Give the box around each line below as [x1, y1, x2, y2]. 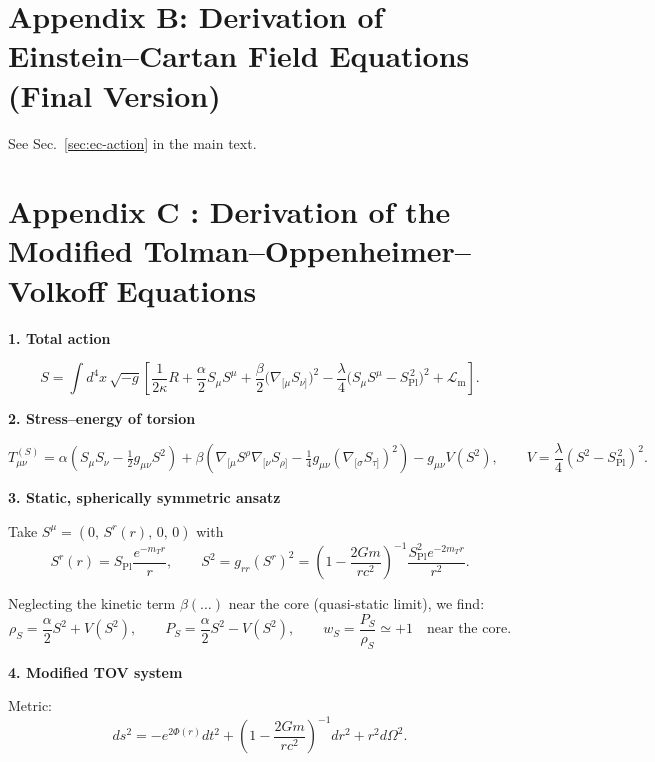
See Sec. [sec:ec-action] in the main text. [8, 132, 257, 153]
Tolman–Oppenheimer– [143, 230, 471, 271]
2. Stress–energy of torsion [8, 408, 196, 429]
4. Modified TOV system [8, 661, 183, 682]
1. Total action [8, 327, 111, 348]
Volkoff [8, 269, 106, 310]
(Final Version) [8, 74, 221, 115]
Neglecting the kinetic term [8, 593, 176, 614]
